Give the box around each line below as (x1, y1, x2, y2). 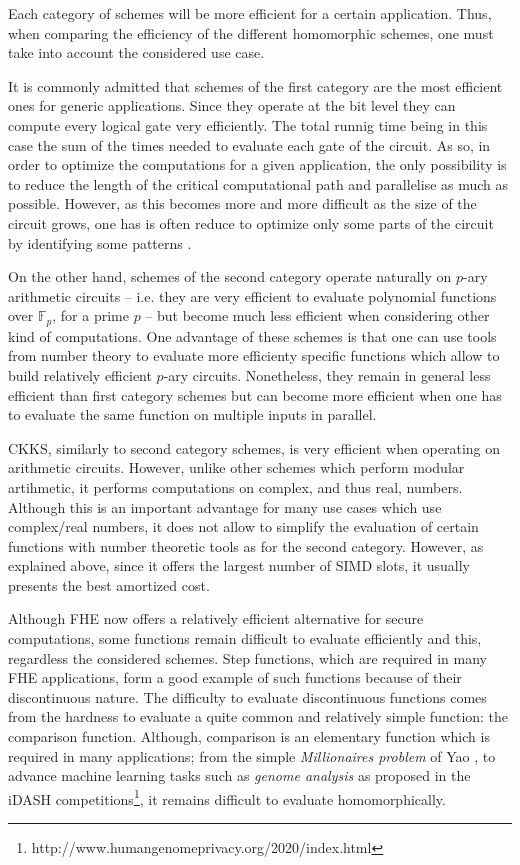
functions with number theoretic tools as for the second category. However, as (8, 535, 484, 556)
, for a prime (52, 305, 129, 326)
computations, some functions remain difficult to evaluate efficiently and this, (8, 628, 482, 649)
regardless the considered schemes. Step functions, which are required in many (8, 647, 488, 668)
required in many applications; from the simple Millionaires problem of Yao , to (8, 745, 496, 766)
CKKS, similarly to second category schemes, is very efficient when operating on (8, 437, 501, 458)
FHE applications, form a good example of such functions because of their (8, 667, 462, 688)
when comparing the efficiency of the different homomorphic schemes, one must (8, 22, 494, 43)
